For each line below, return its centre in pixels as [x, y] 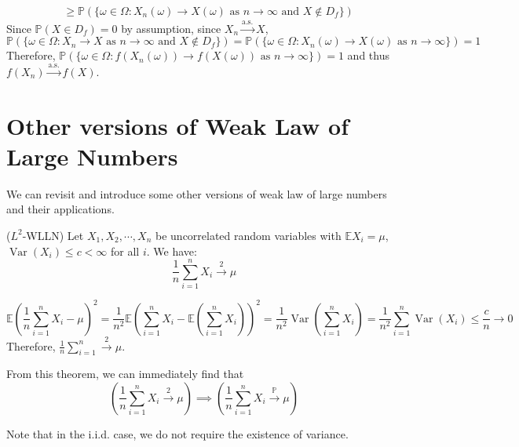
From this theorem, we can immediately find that [125, 374]
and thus [368, 55]
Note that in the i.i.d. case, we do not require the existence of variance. [177, 433]
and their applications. [60, 209]
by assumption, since [171, 28]
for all [125, 251]
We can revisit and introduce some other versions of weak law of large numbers [197, 193]
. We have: [172, 251]
